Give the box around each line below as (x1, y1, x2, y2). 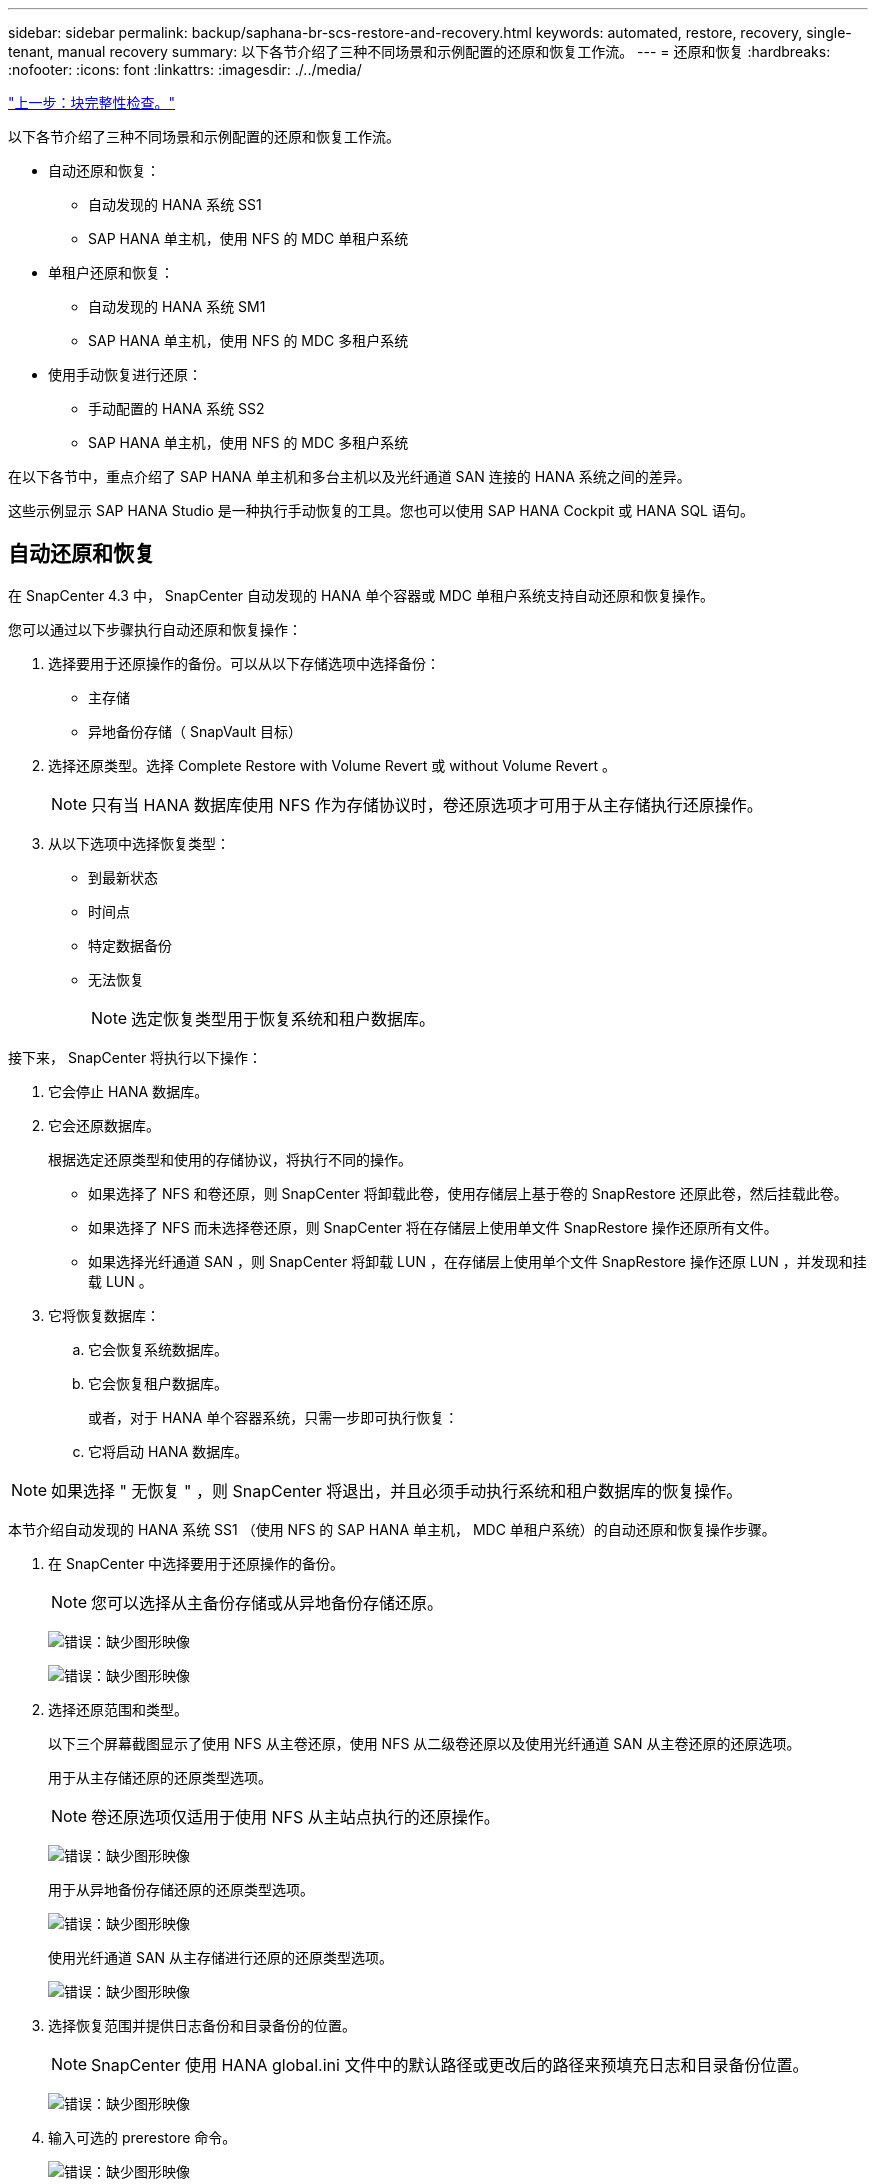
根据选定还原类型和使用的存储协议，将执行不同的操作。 (48, 1150, 412, 1168)
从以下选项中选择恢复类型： (48, 834, 230, 852)
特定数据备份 (88, 936, 172, 954)
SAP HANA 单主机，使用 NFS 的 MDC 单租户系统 (88, 230, 409, 247)
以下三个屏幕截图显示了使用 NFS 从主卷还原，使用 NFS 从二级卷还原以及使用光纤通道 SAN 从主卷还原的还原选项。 (48, 1734, 801, 1752)
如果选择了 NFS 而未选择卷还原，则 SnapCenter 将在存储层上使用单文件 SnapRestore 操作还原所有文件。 (88, 1218, 778, 1236)
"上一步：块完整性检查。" (8, 94, 176, 111)
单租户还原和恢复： (48, 264, 174, 281)
